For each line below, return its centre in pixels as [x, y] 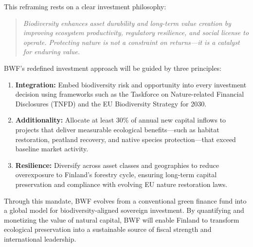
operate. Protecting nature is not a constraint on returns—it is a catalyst [131, 42]
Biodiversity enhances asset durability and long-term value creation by [127, 23]
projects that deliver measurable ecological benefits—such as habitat [117, 129]
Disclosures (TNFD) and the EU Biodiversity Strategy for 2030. [111, 103]
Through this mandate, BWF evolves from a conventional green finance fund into [125, 200]
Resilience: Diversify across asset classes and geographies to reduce [117, 165]
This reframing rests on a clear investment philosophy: [85, 6]
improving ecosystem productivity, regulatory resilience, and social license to [136, 32]
